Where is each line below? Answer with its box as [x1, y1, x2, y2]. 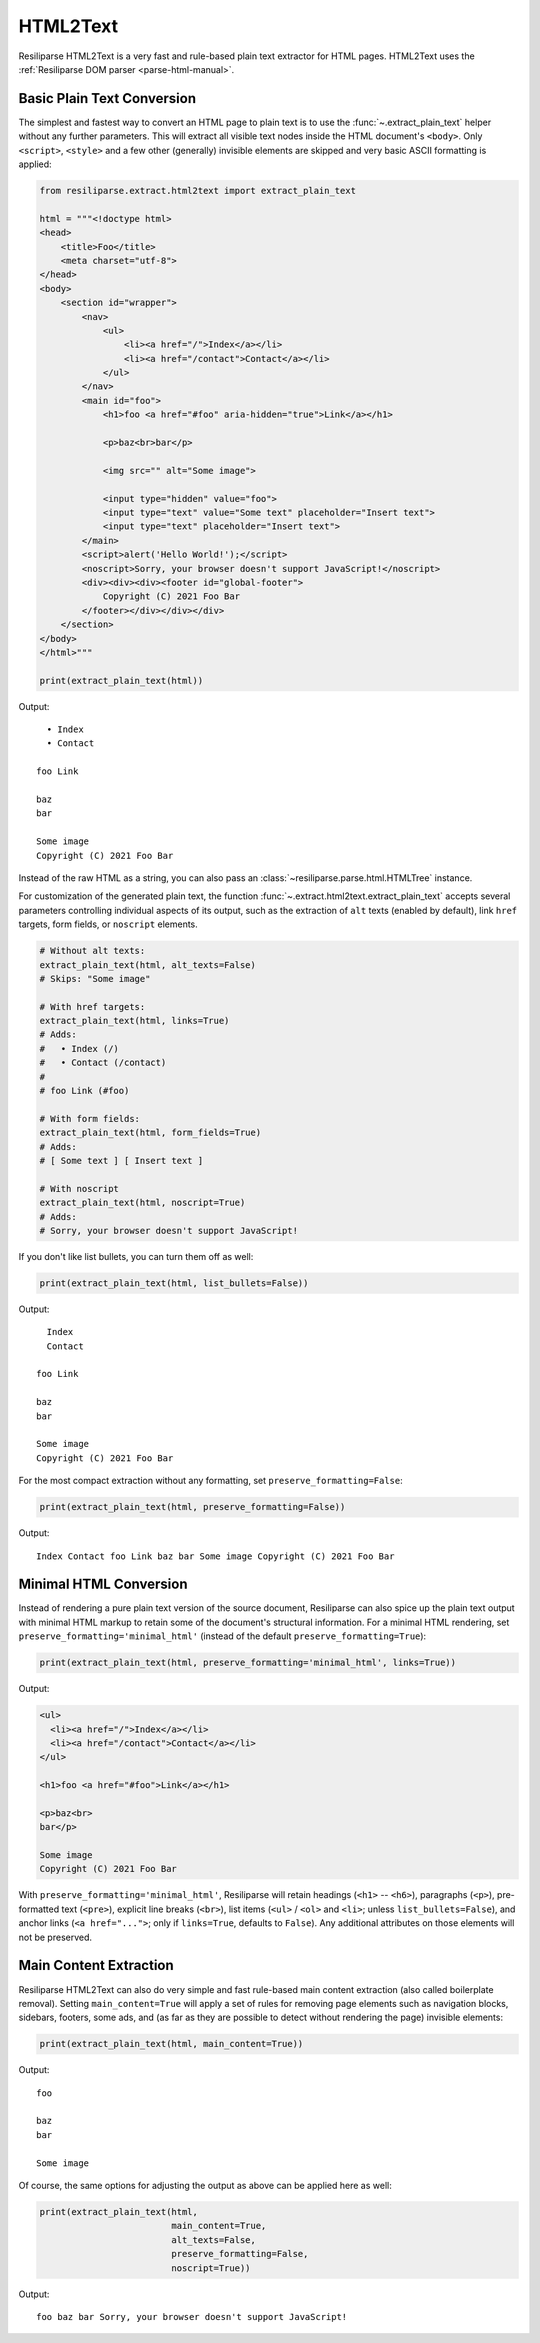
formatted [18, 1903, 60, 1915]
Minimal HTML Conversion [18, 1576, 188, 1593]
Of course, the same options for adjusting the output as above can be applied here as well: [18, 2180, 392, 2192]
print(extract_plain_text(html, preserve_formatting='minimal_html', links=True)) [39, 1657, 457, 1669]
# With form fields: [39, 1113, 140, 1124]
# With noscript [39, 1183, 120, 1194]
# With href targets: [39, 1001, 146, 1012]
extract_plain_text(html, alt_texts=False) [39, 959, 257, 970]
